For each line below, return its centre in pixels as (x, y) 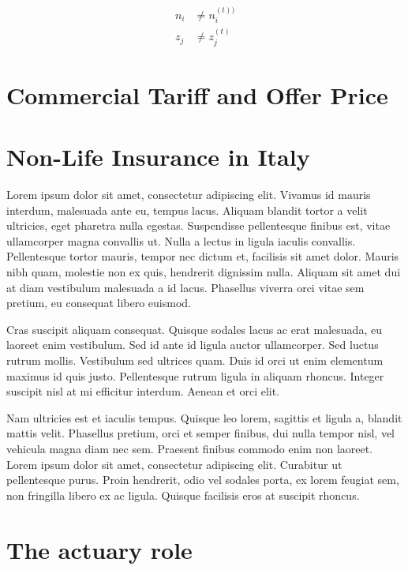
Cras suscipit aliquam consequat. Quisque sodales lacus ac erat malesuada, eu (194, 329)
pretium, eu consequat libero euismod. (99, 303)
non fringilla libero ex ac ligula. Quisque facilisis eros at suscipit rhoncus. (183, 495)
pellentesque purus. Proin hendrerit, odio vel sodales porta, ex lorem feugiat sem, (203, 480)
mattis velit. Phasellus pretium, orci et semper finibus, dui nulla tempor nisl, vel (201, 433)
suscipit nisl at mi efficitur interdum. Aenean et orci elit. (143, 391)
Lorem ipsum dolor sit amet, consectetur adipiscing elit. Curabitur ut (174, 464)
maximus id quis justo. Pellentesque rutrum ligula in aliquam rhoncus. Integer (195, 375)
